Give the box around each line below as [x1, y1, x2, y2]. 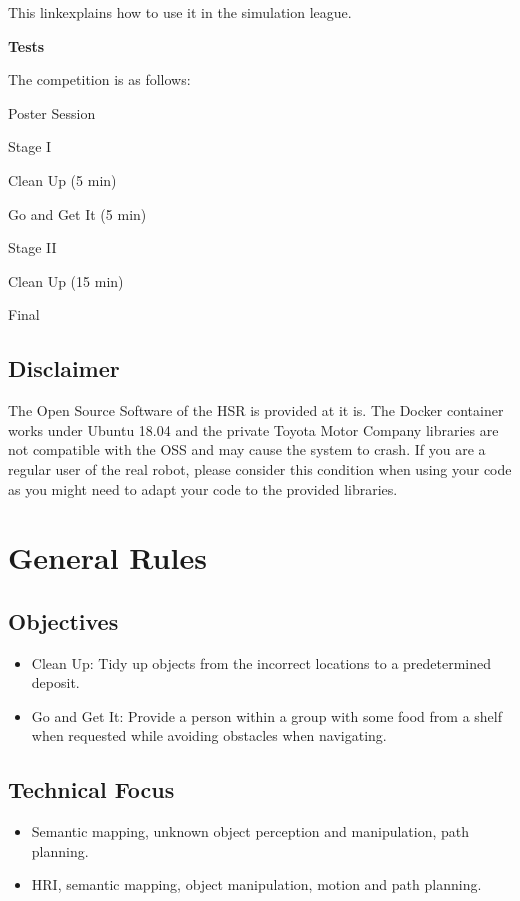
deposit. [31, 672, 80, 693]
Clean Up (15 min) [8, 270, 124, 291]
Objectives [8, 605, 119, 636]
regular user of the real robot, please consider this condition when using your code [8, 458, 512, 479]
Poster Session [8, 102, 96, 123]
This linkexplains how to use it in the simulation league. [8, 2, 352, 22]
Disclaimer [8, 353, 120, 384]
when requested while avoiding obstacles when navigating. [31, 725, 387, 746]
